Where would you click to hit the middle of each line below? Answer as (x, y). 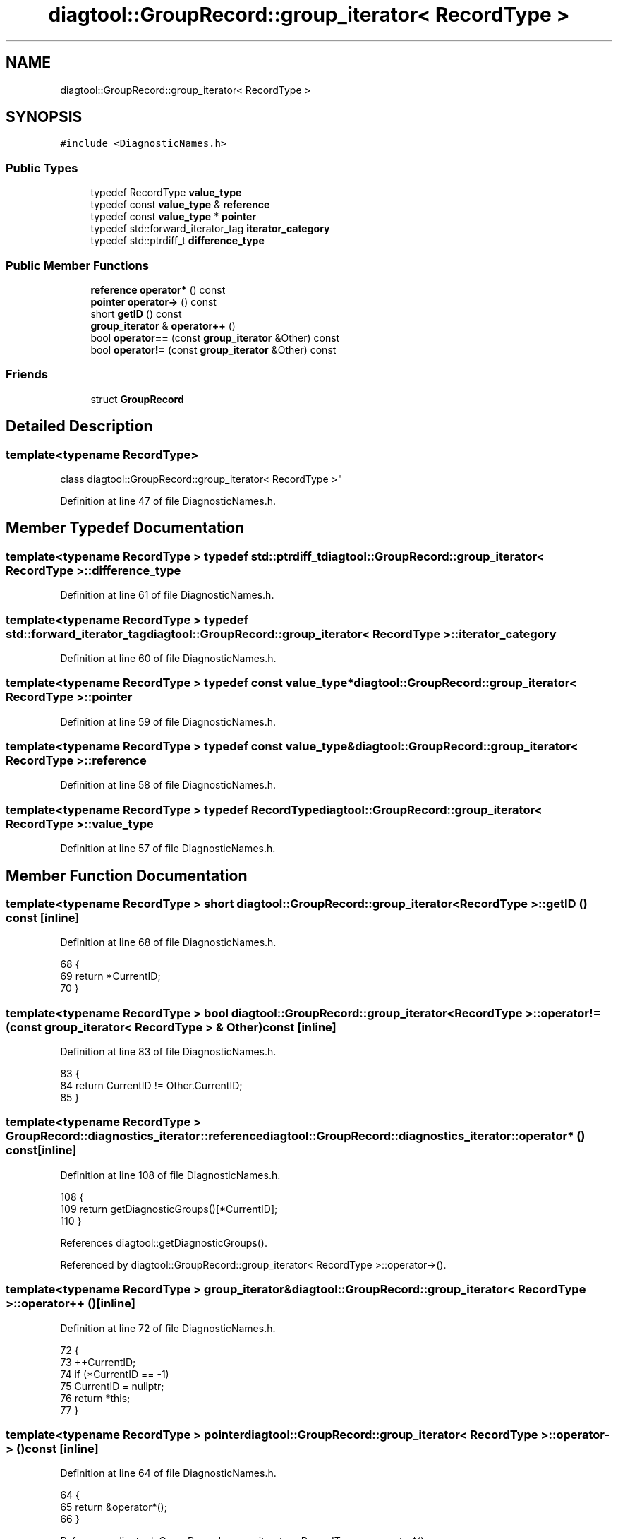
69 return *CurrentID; (110, 976)
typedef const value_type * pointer (174, 217)
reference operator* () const (158, 289)
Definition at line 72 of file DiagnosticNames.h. (168, 1328)
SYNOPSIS (44, 117)
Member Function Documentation (127, 875)
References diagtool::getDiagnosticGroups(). (164, 1242)
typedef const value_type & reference (180, 205)
